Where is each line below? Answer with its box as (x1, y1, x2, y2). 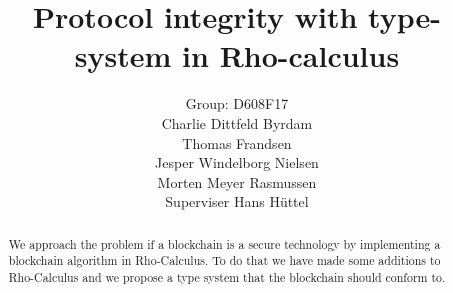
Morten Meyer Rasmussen (157, 171, 317, 192)
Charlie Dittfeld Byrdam (161, 112, 313, 133)
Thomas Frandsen (182, 132, 292, 153)
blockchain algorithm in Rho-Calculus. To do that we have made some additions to (8, 252, 441, 269)
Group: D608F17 (185, 93, 289, 114)
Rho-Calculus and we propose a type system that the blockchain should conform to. (8, 268, 446, 285)
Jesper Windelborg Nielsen (155, 152, 319, 173)
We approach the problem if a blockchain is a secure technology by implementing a (8, 235, 441, 252)
